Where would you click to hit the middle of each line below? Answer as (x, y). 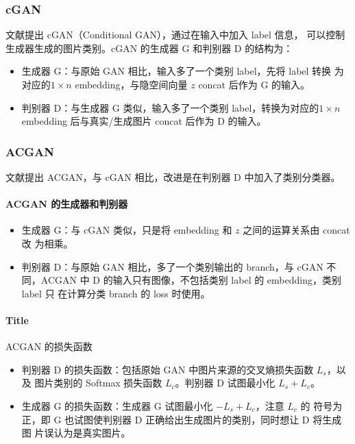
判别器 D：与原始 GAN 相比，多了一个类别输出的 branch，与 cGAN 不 (179, 266)
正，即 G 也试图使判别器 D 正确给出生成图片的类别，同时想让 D (166, 419)
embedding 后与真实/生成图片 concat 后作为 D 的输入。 (144, 121)
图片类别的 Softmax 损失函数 (98, 383)
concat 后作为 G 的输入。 (254, 84)
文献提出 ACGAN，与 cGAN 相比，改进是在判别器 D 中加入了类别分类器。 (173, 177)
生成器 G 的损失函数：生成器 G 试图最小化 (117, 405)
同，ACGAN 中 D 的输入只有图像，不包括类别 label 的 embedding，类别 (181, 280)
